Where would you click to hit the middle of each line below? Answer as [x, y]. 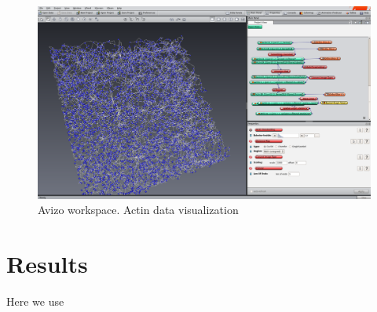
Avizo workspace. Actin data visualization [138, 210]
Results [47, 263]
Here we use [35, 301]
